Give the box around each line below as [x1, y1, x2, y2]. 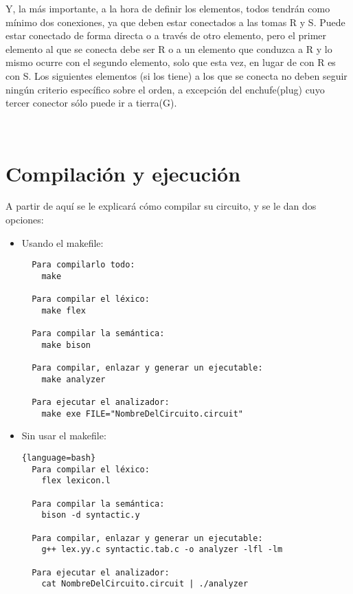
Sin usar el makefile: [21, 428, 106, 443]
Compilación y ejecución [5, 159, 241, 187]
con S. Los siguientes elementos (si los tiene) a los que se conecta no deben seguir [5, 68, 348, 82]
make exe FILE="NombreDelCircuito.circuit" [41, 408, 243, 419]
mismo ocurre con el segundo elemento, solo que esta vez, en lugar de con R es [5, 55, 336, 69]
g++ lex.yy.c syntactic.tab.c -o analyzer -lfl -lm [41, 544, 283, 555]
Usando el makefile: [21, 235, 104, 250]
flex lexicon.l [41, 476, 111, 486]
